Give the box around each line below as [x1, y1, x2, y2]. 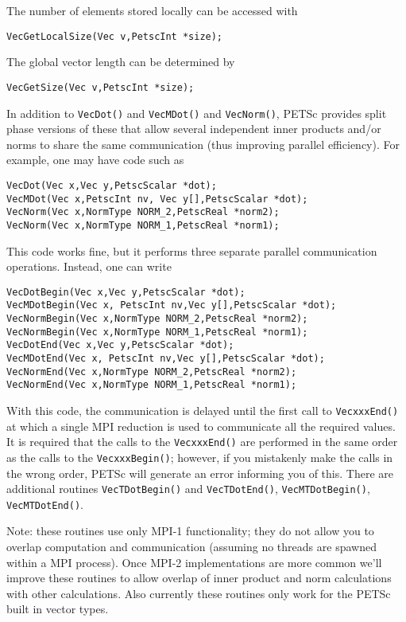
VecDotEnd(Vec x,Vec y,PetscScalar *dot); [6, 339, 234, 351]
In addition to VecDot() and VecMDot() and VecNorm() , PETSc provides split [6, 104, 387, 121]
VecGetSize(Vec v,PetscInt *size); [6, 81, 195, 93]
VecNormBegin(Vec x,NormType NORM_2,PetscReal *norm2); [6, 313, 308, 325]
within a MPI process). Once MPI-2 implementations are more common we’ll [6, 554, 382, 570]
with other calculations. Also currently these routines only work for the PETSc [6, 585, 391, 601]
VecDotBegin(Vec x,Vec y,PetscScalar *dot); [6, 286, 246, 298]
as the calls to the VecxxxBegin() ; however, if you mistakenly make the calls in [6, 448, 393, 465]
